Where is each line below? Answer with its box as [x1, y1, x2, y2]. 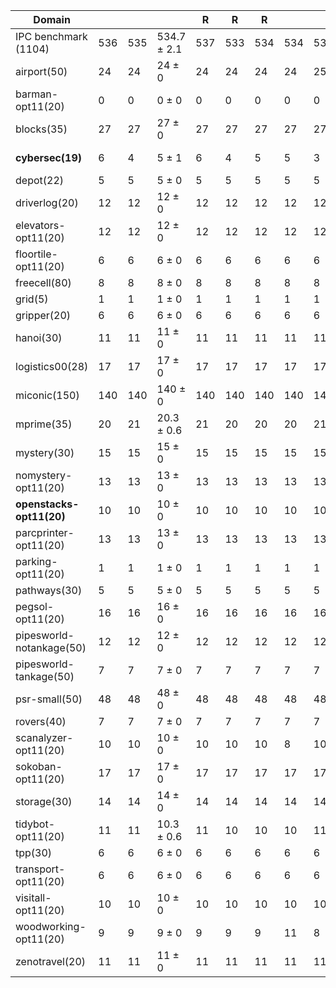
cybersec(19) [15, 151, 83, 164]
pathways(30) [15, 584, 83, 597]
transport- [15, 862, 66, 876]
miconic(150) [15, 389, 80, 402]
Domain [33, 13, 71, 26]
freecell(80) [15, 276, 72, 289]
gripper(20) [15, 309, 72, 322]
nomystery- [15, 469, 73, 482]
